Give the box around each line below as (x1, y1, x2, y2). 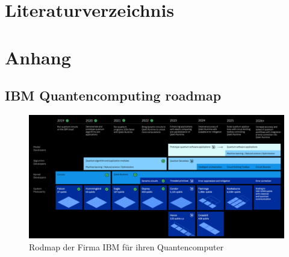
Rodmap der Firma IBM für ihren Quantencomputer (29, 240, 224, 253)
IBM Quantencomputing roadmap (5, 86, 222, 105)
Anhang (5, 45, 71, 69)
